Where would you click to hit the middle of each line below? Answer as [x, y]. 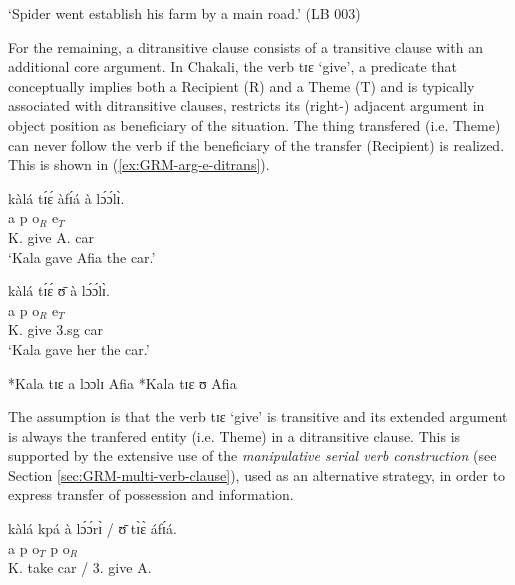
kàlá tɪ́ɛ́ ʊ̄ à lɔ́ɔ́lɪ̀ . [59, 290]
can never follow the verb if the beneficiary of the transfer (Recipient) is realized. [256, 144]
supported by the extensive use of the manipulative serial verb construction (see [252, 455]
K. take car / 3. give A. [80, 567]
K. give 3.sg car [56, 329]
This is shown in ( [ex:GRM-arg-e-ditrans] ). [139, 164]
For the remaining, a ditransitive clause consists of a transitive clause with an [245, 46]
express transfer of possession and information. [151, 494]
